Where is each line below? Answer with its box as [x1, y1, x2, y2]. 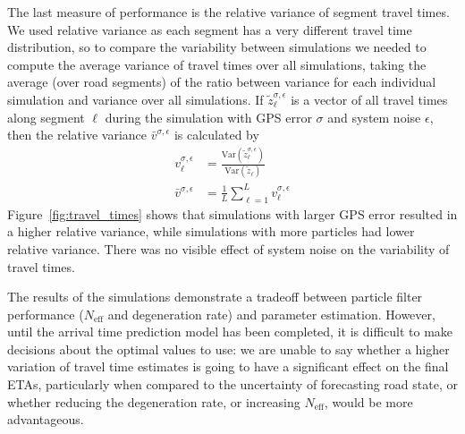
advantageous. [7, 410, 84, 429]
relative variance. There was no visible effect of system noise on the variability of [7, 239, 450, 258]
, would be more [324, 392, 413, 411]
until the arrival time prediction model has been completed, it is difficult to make [7, 322, 453, 341]
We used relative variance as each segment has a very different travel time [7, 20, 412, 38]
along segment [7, 107, 85, 126]
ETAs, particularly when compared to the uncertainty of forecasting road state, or [7, 375, 458, 394]
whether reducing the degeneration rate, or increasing [7, 392, 300, 411]
